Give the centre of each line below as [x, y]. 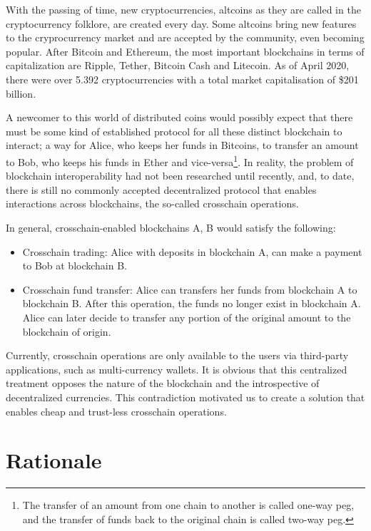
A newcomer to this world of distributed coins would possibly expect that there [179, 117]
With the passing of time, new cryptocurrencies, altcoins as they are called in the [183, 9]
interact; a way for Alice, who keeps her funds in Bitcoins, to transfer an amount [182, 145]
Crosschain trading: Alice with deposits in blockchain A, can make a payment [192, 251]
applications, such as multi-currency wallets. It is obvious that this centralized [177, 369]
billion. [21, 93]
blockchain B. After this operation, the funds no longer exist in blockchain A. [192, 303]
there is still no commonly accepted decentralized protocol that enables [161, 189]
